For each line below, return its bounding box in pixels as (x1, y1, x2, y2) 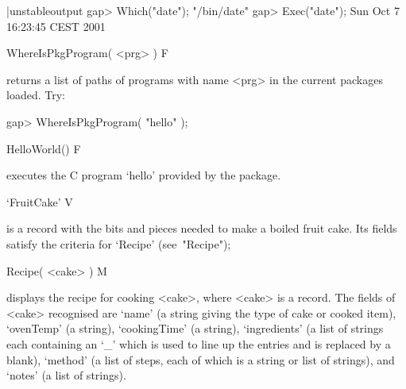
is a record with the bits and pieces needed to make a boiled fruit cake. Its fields (6, 220, 397, 237)
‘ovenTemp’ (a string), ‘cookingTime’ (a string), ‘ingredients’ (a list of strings (6, 320, 384, 337)
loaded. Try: (6, 87, 65, 103)
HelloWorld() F (6, 140, 81, 156)
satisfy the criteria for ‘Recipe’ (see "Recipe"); (6, 235, 231, 252)
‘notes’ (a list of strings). (6, 367, 126, 383)
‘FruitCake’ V (6, 193, 73, 210)
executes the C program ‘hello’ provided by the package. (6, 167, 281, 183)
